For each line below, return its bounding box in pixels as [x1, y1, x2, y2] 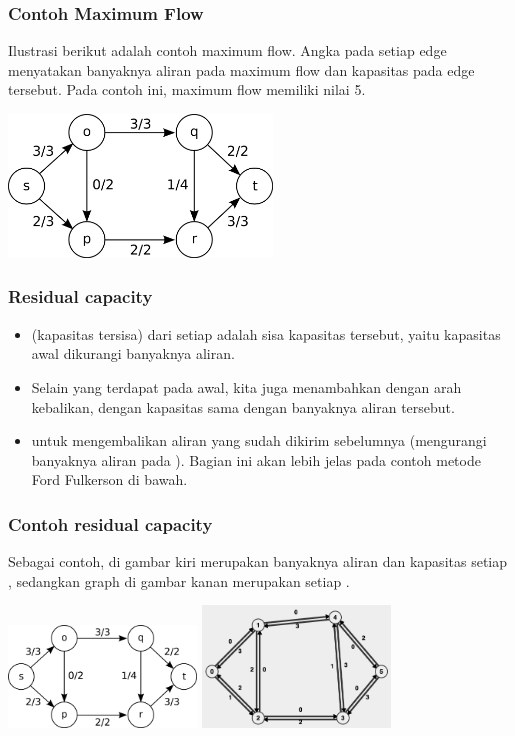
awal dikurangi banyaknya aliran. [31, 343, 235, 364]
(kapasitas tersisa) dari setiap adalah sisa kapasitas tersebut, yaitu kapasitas [31, 323, 501, 344]
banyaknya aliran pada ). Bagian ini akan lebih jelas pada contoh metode [31, 449, 481, 470]
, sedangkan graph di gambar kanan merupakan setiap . [8, 570, 350, 591]
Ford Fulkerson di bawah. [31, 469, 188, 490]
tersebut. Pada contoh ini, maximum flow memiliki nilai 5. [8, 79, 366, 100]
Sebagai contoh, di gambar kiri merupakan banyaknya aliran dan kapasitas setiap [8, 551, 507, 572]
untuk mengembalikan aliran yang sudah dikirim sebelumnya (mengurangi [31, 430, 487, 451]
